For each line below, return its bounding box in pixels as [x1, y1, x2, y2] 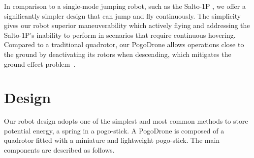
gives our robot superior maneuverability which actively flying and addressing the [4, 20, 250, 30]
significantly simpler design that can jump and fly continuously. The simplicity [4, 10, 241, 21]
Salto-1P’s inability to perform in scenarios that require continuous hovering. [4, 29, 236, 40]
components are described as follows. [4, 145, 115, 155]
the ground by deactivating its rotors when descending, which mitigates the [4, 49, 231, 59]
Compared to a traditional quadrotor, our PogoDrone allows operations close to [4, 39, 244, 50]
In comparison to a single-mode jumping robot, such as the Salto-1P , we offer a [4, 1, 246, 11]
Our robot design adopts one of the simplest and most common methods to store [4, 116, 248, 126]
